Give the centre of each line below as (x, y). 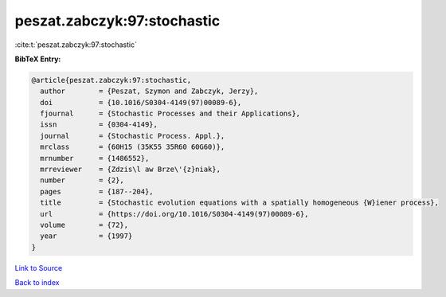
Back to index (37, 283)
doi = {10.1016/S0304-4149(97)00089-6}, (141, 102)
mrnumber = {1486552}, (95, 158)
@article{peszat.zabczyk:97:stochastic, (111, 80)
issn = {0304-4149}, (99, 125)
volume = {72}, (84, 225)
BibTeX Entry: (38, 59)
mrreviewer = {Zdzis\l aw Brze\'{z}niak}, (130, 170)
